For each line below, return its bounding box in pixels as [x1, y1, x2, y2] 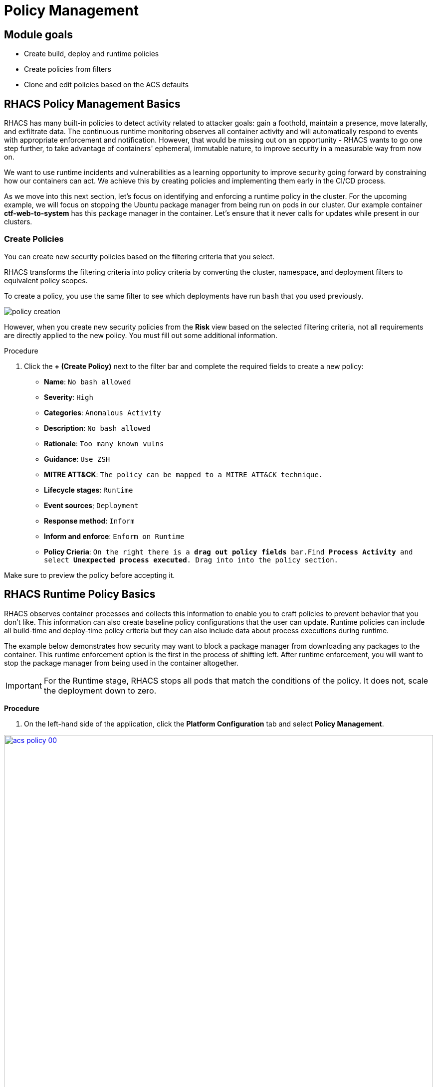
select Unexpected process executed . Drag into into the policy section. [44, 555, 339, 564]
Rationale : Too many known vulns [44, 439, 164, 448]
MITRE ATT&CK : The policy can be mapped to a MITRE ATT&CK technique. [44, 470, 323, 479]
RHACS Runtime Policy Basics [4, 588, 156, 601]
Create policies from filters [24, 65, 111, 74]
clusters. [4, 217, 32, 226]
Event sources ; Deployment [44, 501, 139, 510]
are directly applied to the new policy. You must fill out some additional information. [4, 331, 277, 340]
